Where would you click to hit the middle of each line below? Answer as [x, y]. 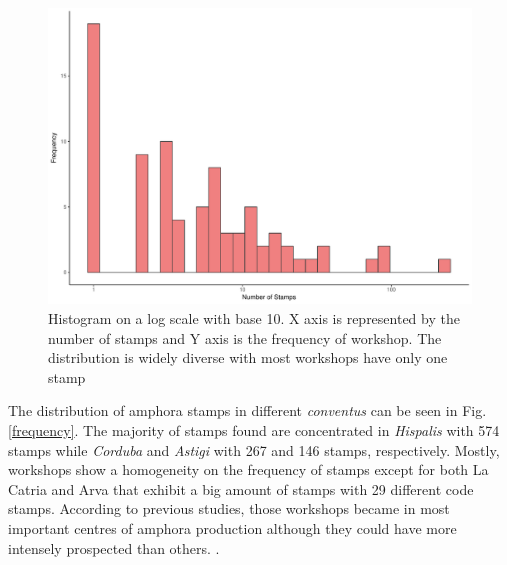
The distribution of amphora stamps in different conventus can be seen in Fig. [247, 410]
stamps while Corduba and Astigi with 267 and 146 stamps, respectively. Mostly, [254, 449]
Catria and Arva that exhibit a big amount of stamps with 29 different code [241, 488]
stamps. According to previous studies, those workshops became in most [229, 508]
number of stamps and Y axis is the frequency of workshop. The [245, 337]
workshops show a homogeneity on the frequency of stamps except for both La [248, 469]
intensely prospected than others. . [114, 547]
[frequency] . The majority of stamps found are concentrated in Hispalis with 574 [254, 430]
